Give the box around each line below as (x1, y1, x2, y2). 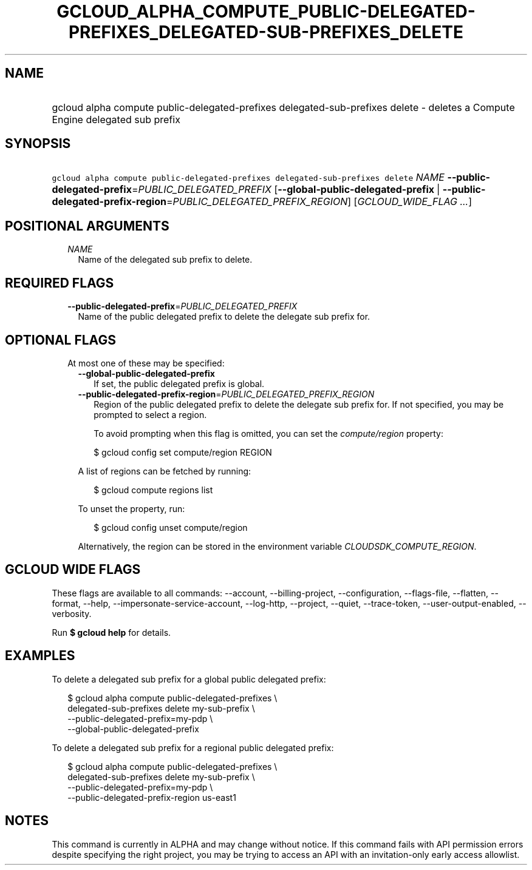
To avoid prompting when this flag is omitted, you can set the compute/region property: (94, 428, 443, 439)
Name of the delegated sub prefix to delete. (78, 254, 253, 265)
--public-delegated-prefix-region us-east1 (67, 792, 236, 803)
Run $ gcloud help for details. (52, 627, 171, 638)
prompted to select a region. (94, 409, 207, 420)
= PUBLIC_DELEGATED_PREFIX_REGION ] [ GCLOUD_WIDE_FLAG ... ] (166, 195, 472, 208)
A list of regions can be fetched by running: (78, 465, 251, 476)
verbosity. (52, 608, 92, 619)
